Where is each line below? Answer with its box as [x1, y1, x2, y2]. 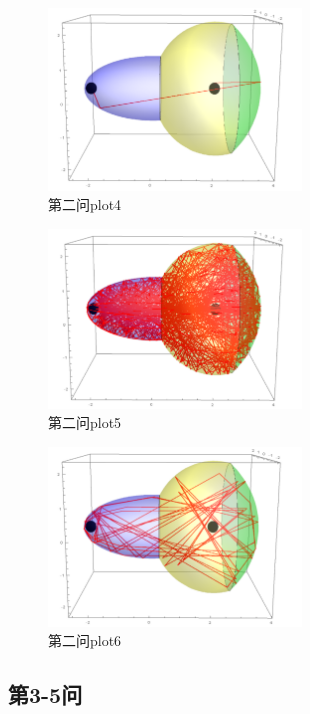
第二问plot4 [48, 194, 122, 215]
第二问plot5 [48, 412, 122, 433]
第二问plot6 [48, 630, 122, 651]
